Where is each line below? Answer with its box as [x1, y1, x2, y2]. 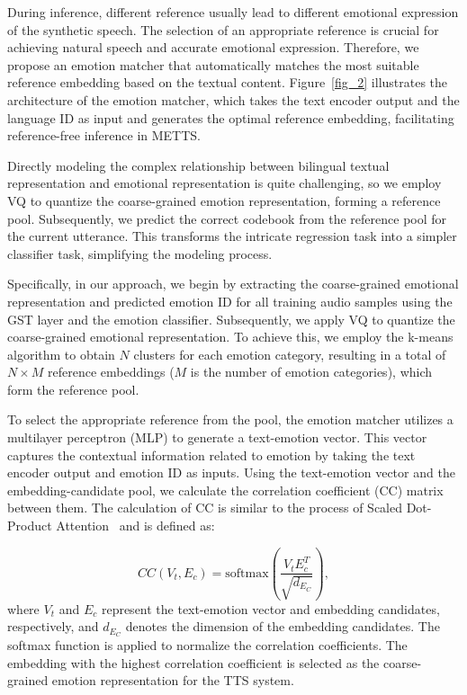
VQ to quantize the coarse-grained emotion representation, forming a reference [7, 191, 441, 209]
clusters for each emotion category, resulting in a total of [133, 344, 446, 363]
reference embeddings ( [48, 362, 175, 381]
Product [7, 516, 52, 535]
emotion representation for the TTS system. [51, 671, 294, 690]
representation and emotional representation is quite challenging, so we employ [7, 174, 442, 192]
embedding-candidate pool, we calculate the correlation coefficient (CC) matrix [7, 480, 444, 499]
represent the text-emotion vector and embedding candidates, [101, 599, 440, 618]
